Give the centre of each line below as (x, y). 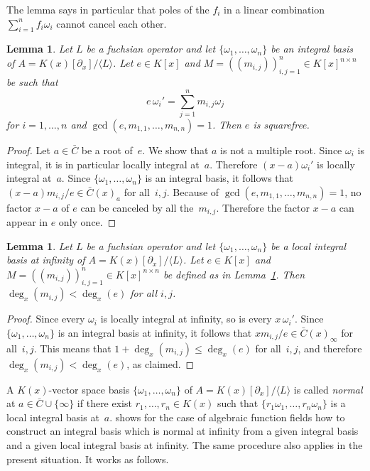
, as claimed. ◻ (160, 363)
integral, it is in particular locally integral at (103, 164)
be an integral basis (312, 49)
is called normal (328, 389)
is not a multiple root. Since (281, 150)
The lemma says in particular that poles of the (108, 9)
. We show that (175, 150)
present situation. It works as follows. (88, 459)
